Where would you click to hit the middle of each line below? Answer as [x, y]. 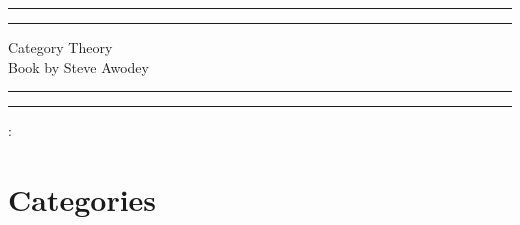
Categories [82, 198]
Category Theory [60, 47]
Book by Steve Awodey [78, 66]
